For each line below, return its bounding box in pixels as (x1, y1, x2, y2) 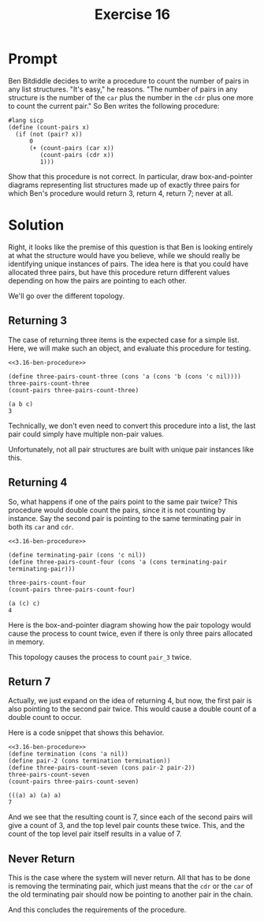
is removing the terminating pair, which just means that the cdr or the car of (8, 882, 254, 891)
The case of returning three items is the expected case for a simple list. (8, 335, 240, 344)
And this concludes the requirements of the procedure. (8, 905, 187, 915)
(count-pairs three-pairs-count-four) (8, 586, 136, 594)
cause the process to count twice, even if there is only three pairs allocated (8, 628, 253, 638)
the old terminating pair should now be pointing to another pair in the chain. (8, 890, 254, 899)
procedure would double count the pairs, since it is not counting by (8, 505, 226, 515)
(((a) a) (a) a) (8, 792, 61, 800)
